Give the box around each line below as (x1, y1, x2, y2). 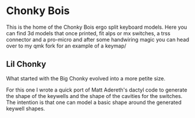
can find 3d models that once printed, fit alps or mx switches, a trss (6, 29, 171, 36)
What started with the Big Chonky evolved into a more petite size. (6, 75, 165, 82)
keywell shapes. (6, 104, 45, 112)
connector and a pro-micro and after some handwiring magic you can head (6, 36, 190, 43)
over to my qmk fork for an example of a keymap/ (6, 42, 126, 49)
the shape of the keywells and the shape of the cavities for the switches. (6, 92, 183, 99)
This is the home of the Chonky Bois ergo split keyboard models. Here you (6, 23, 187, 31)
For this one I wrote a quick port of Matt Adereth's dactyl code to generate (6, 86, 187, 93)
